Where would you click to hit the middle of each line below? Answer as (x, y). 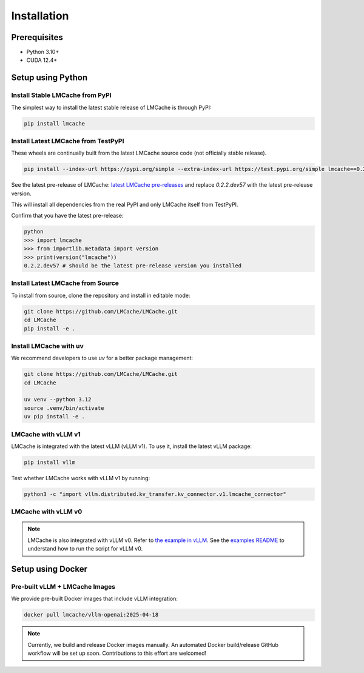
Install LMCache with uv (48, 346)
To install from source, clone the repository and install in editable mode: (101, 295)
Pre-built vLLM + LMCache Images (63, 586)
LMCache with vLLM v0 (47, 512)
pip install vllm (50, 462)
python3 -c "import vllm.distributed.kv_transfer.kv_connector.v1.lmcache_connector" (155, 494)
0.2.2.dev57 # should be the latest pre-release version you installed (133, 266)
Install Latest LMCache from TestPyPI (68, 141)
